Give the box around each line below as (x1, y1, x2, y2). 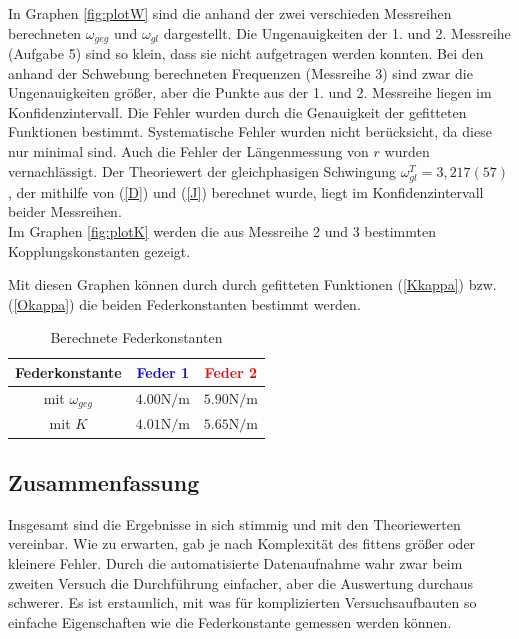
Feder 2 (204, 361, 258, 382)
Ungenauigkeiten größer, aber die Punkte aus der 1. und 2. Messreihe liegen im (8, 82, 492, 103)
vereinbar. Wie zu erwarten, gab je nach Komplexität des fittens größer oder (8, 533, 476, 554)
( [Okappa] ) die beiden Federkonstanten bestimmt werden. (8, 293, 361, 314)
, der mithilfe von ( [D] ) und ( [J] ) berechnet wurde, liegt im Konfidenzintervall (8, 181, 484, 202)
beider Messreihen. (8, 201, 122, 222)
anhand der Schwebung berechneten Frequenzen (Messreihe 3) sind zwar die (8, 62, 473, 83)
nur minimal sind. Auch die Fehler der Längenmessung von (8, 141, 369, 162)
